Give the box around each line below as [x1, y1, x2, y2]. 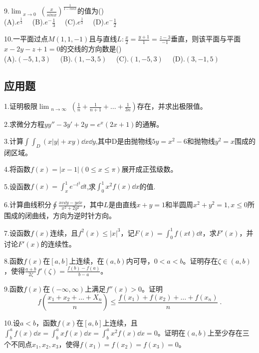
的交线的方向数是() [60, 43, 122, 54]
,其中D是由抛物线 [95, 136, 152, 146]
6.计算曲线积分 [4, 199, 51, 210]
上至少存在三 [207, 327, 250, 338]
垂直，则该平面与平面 [171, 33, 241, 44]
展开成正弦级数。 [121, 164, 178, 174]
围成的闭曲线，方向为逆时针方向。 [4, 210, 116, 221]
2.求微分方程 [4, 119, 44, 129]
